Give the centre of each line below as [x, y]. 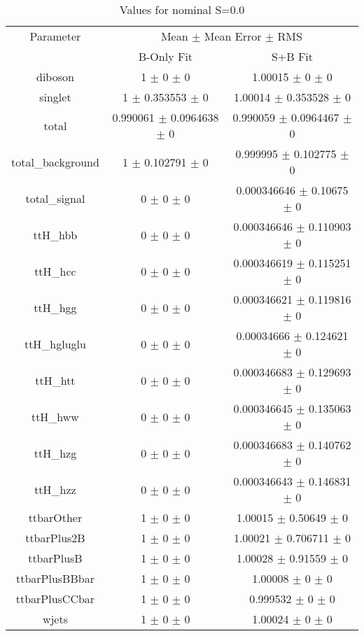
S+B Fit [292, 56]
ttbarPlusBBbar [55, 578]
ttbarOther [55, 517]
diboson [55, 77]
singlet [55, 97]
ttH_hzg [55, 453]
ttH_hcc [55, 271]
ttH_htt [55, 380]
